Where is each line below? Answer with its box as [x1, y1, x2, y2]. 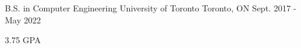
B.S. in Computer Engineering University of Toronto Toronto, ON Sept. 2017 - [5, 2, 297, 14]
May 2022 [5, 13, 41, 26]
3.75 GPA [5, 34, 41, 46]
